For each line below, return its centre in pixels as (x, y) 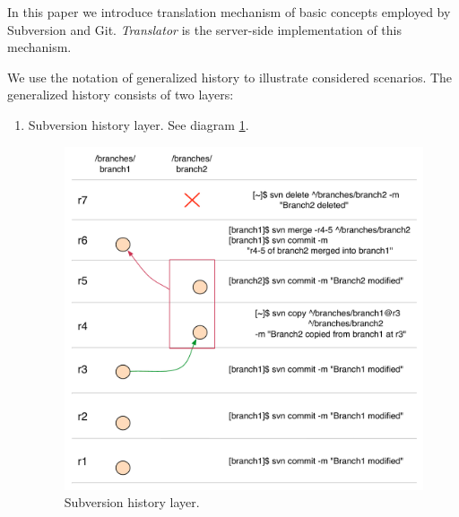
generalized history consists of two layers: (121, 95)
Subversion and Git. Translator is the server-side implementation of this (205, 29)
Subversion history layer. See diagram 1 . (139, 124)
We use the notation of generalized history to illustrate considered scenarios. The (230, 77)
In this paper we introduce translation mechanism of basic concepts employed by (229, 12)
